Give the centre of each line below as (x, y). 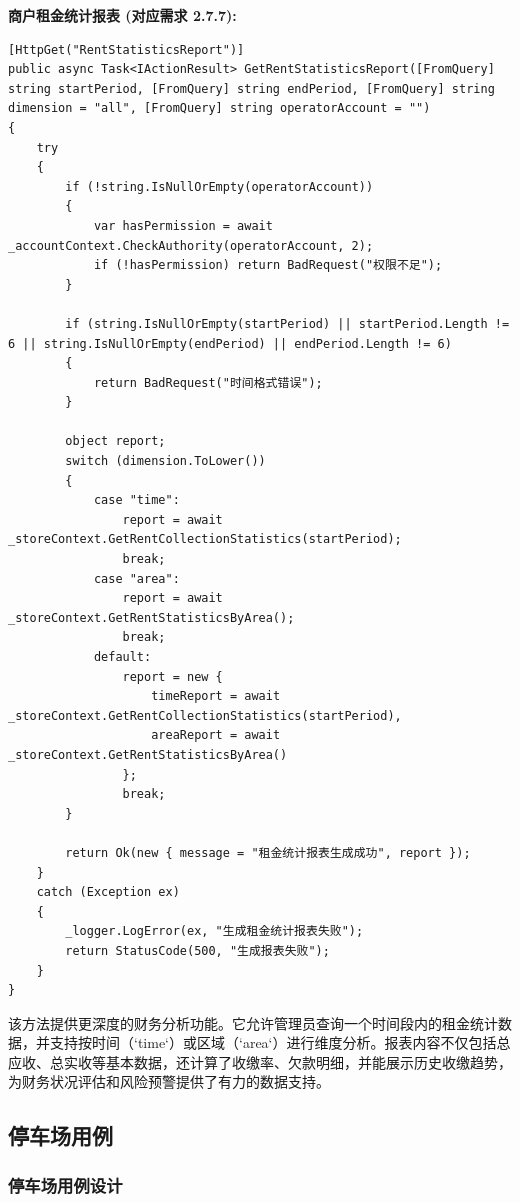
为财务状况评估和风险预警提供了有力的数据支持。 (169, 1081)
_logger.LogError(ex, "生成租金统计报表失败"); (214, 931)
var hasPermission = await (183, 225)
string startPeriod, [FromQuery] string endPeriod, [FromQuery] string (251, 88)
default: (122, 657)
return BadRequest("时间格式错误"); (208, 382)
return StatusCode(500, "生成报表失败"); (197, 950)
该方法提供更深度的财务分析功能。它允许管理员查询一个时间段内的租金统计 (253, 1022)
